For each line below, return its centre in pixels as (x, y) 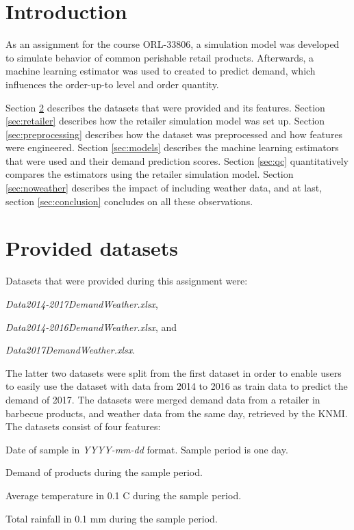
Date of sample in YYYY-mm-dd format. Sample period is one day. (147, 449)
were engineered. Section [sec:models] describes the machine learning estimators (172, 147)
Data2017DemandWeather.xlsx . (71, 350)
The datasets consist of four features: (83, 426)
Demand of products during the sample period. (104, 472)
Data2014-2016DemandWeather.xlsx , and (91, 327)
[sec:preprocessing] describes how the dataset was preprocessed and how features (174, 134)
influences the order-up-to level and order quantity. (112, 84)
